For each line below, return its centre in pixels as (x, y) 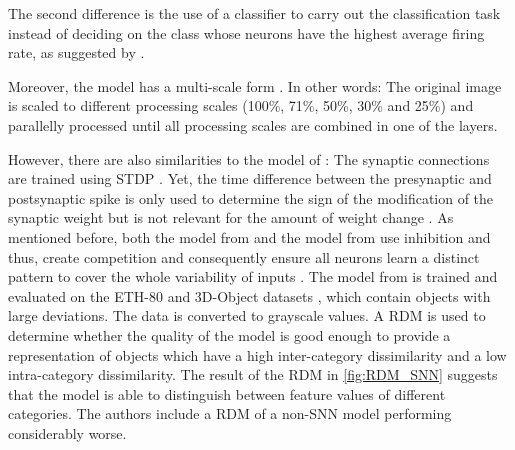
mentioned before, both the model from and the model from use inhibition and (249, 236)
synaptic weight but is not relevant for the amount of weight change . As (231, 217)
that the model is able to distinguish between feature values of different (227, 393)
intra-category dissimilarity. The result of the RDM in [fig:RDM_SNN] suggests (253, 374)
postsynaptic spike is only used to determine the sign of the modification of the (251, 197)
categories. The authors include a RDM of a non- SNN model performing (230, 413)
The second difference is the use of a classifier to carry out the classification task (254, 13)
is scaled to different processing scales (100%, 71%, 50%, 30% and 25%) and (241, 105)
